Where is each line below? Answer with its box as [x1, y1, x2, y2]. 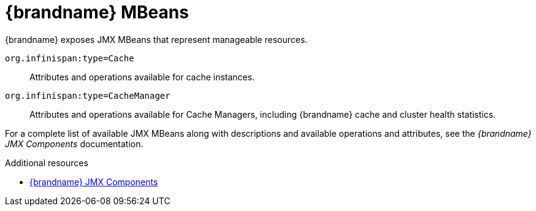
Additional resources [5, 157, 88, 168]
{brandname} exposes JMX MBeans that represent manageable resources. [5, 34, 308, 45]
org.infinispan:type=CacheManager [5, 90, 170, 101]
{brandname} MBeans [5, 2, 189, 23]
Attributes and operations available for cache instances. [29, 71, 255, 82]
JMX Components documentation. [5, 138, 144, 149]
